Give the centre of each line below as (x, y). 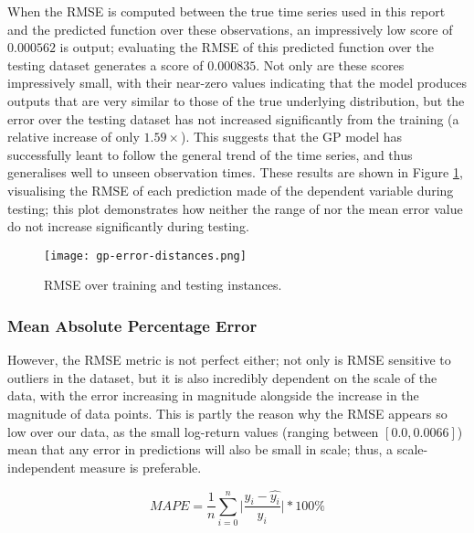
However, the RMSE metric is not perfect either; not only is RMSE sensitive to (229, 360)
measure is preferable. (141, 467)
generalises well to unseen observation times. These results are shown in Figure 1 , (235, 172)
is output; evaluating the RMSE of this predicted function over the (247, 47)
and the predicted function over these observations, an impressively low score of (230, 29)
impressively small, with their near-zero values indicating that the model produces (237, 83)
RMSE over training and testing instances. (163, 285)
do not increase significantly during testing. (128, 226)
